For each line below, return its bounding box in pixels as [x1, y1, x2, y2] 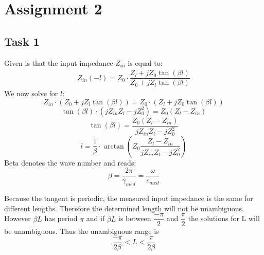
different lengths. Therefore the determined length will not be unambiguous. [4, 203, 244, 213]
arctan [103, 142, 124, 150]
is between [118, 213, 151, 224]
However [4, 213, 31, 224]
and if [86, 213, 105, 224]
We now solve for [4, 88, 58, 99]
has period [44, 213, 78, 224]
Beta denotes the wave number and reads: [4, 157, 136, 168]
